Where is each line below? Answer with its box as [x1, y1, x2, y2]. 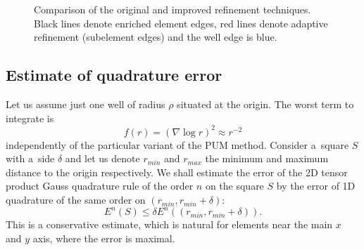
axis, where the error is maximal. [32, 230, 175, 245]
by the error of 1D [276, 178, 356, 193]
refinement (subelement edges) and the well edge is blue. [34, 29, 277, 44]
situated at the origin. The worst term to [177, 96, 354, 111]
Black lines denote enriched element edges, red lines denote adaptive [34, 15, 328, 30]
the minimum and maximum [205, 151, 329, 166]
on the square [205, 178, 264, 193]
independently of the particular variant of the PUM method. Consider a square [6, 137, 349, 152]
